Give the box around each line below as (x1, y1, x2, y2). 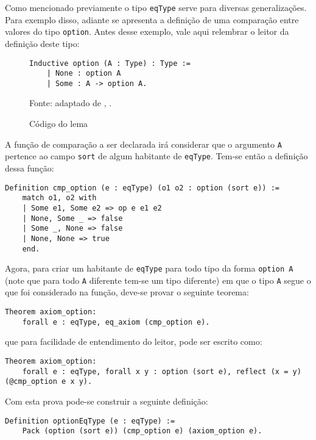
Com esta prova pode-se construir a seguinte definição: (5, 394, 208, 407)
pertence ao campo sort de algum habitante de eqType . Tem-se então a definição (5, 150, 308, 162)
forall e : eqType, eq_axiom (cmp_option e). (22, 317, 210, 326)
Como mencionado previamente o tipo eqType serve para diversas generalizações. (5, 1, 307, 13)
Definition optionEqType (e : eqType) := (5, 416, 175, 425)
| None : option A (46, 69, 121, 78)
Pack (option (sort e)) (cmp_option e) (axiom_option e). (22, 427, 262, 436)
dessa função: (5, 161, 54, 174)
